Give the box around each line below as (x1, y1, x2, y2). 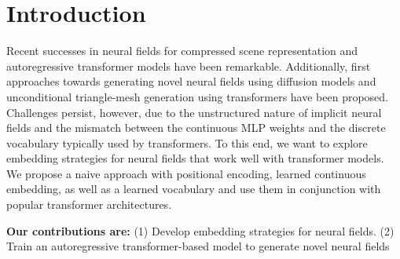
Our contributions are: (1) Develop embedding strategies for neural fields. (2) (6, 222, 394, 239)
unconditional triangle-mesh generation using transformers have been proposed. (6, 88, 389, 104)
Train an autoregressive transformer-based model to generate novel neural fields (6, 238, 390, 254)
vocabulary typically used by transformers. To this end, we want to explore (6, 134, 368, 151)
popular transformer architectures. (6, 196, 172, 213)
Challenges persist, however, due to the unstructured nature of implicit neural (6, 104, 382, 120)
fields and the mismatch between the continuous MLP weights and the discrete (6, 119, 386, 136)
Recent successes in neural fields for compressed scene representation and (6, 42, 358, 59)
